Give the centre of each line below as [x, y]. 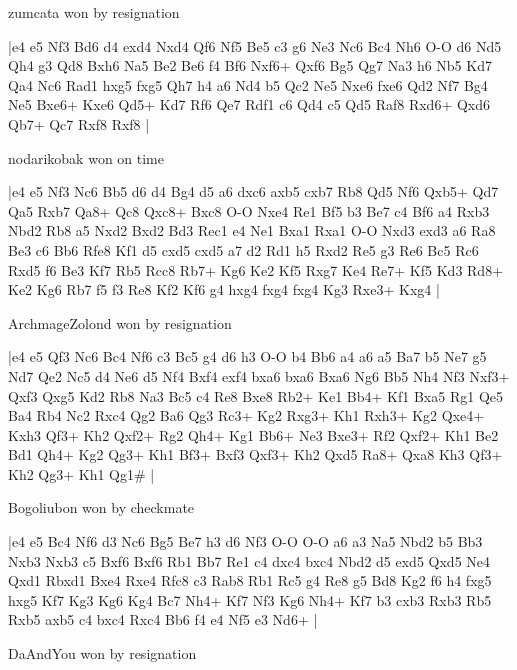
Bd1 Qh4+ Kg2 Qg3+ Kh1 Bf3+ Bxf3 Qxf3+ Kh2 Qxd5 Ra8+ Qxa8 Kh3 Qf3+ [255, 454]
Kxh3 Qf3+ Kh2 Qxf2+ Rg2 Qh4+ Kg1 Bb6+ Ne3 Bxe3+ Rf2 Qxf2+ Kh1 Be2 [253, 434]
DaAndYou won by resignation [102, 653]
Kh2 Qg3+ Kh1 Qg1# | [81, 473]
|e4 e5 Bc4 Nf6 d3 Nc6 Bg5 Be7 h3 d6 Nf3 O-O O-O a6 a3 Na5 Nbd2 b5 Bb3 [245, 541]
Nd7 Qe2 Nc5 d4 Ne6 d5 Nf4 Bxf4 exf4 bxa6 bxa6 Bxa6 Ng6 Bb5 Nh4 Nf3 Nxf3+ [259, 375]
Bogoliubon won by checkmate [101, 507]
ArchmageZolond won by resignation [120, 322]
